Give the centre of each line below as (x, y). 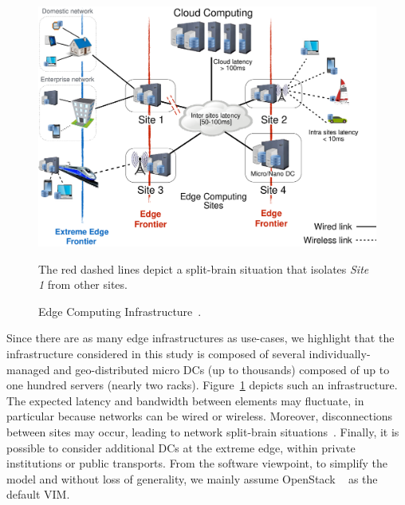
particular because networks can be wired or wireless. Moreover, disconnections (200, 416)
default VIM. (38, 494)
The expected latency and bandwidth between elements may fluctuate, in (185, 400)
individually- (340, 353)
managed (28, 369)
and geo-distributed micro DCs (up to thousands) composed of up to (222, 369)
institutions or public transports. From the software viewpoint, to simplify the (197, 463)
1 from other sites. (83, 284)
